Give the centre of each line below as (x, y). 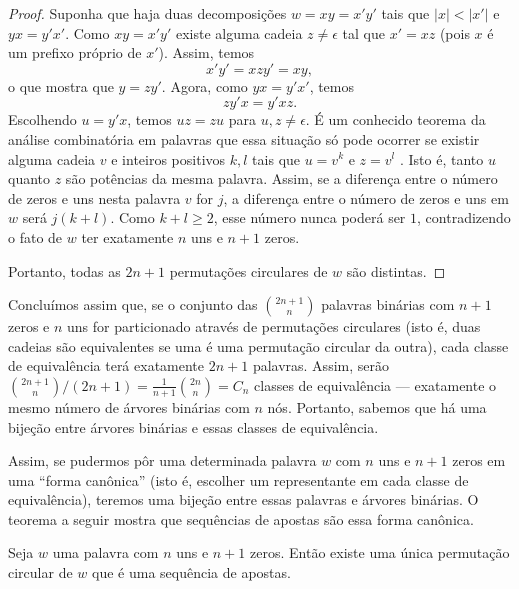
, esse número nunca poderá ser (309, 217)
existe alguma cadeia (239, 32)
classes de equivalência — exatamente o (375, 384)
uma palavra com (105, 552)
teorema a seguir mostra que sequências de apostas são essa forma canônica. (241, 518)
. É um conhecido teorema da (395, 119)
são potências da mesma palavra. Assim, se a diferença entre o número (281, 178)
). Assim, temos (206, 52)
